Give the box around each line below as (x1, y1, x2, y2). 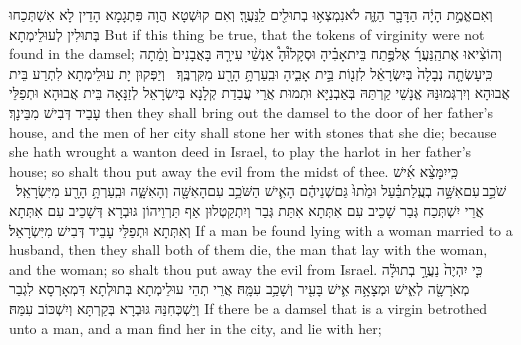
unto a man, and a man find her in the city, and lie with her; (9, 317, 382, 338)
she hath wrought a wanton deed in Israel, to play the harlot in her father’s (9, 141, 472, 162)
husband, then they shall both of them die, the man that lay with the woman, (9, 239, 488, 260)
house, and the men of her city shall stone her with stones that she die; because (9, 121, 497, 142)
